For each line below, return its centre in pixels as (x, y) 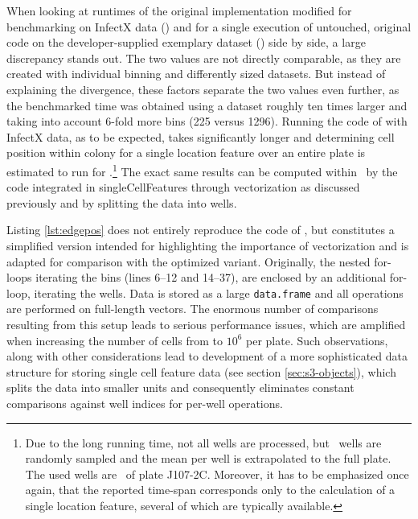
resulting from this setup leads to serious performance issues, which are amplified (206, 324)
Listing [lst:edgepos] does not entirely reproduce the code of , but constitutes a (201, 230)
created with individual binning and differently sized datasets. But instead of (196, 74)
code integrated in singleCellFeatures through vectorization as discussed (183, 187)
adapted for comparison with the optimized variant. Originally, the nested (189, 261)
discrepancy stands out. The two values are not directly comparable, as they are (204, 58)
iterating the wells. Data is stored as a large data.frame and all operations (219, 292)
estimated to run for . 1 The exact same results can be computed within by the (202, 170)
